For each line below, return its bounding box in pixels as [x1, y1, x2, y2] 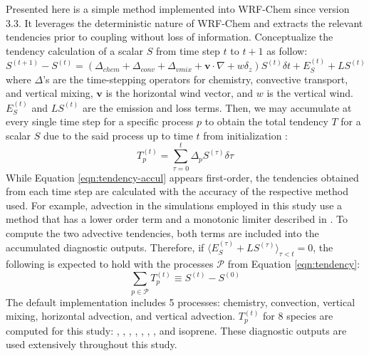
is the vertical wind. [266, 85, 353, 100]
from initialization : [203, 127, 288, 142]
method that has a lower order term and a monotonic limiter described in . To [6, 211, 348, 226]
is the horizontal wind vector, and [105, 85, 254, 100]
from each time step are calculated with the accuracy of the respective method [6, 184, 348, 199]
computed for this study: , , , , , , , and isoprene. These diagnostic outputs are [6, 323, 347, 337]
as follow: [266, 43, 308, 58]
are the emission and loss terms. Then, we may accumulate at [82, 100, 352, 115]
